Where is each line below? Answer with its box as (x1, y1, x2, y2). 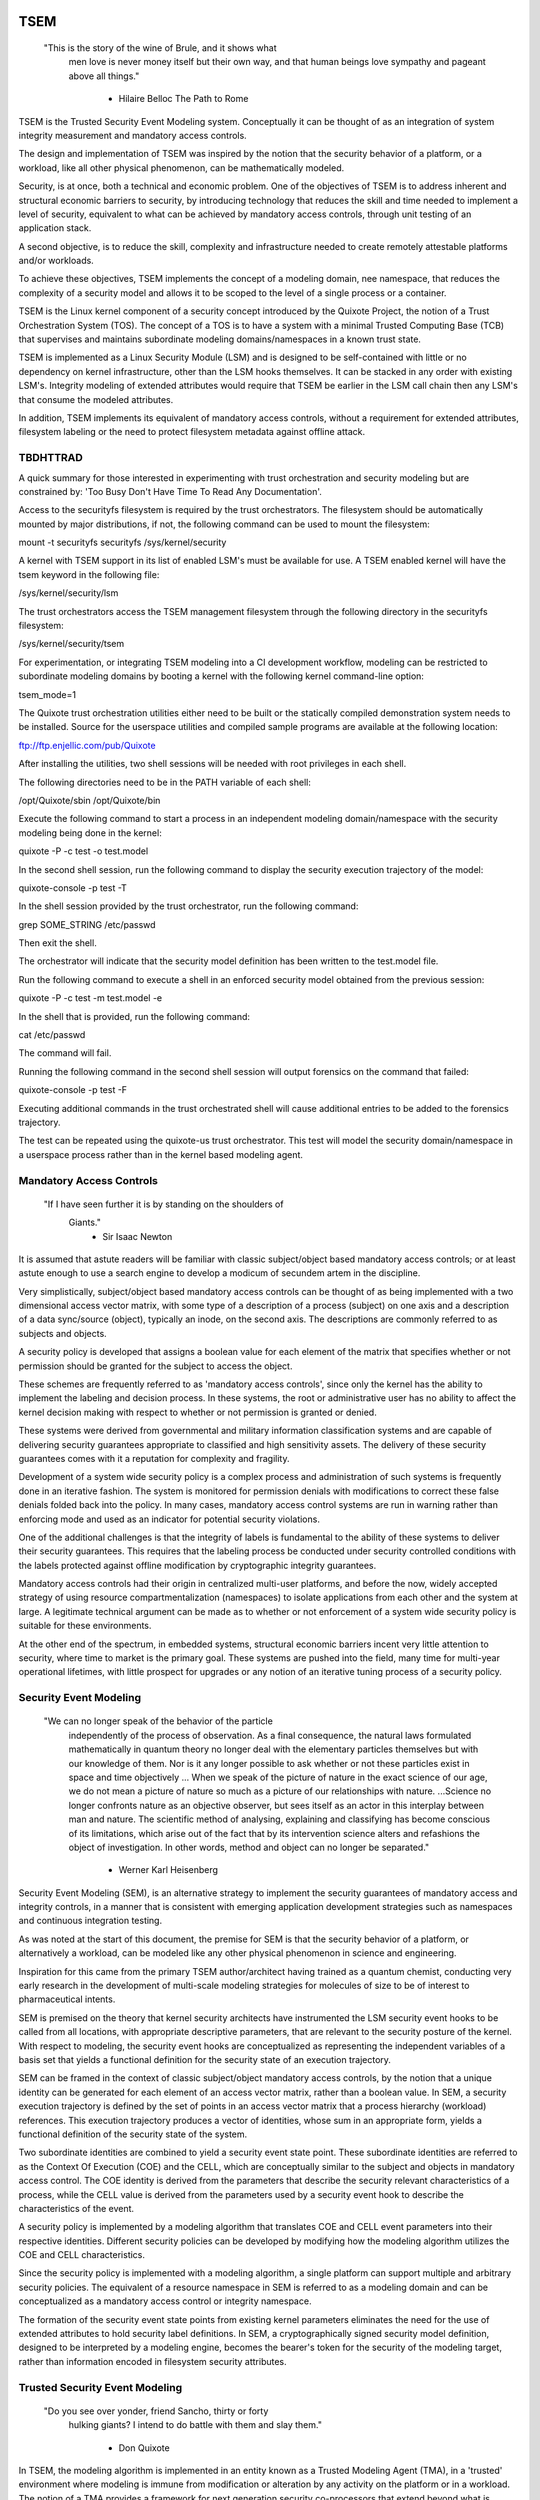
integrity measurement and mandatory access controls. (18, 129, 247, 141)
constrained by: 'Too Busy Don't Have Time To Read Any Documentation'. (18, 485, 322, 497)
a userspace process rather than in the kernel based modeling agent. (18, 1148, 304, 1160)
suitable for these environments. (18, 1620, 152, 1632)
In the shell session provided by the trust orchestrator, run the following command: (18, 900, 359, 912)
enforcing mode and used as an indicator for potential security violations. (18, 1513, 320, 1525)
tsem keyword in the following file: (18, 568, 160, 580)
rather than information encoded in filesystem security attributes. (18, 2355, 287, 2367)
